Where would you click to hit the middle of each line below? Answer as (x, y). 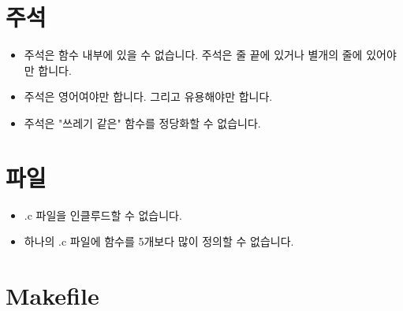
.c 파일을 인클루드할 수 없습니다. (103, 215)
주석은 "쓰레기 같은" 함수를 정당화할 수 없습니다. (142, 122)
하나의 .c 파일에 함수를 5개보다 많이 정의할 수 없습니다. (159, 241)
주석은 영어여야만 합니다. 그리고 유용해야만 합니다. (148, 96)
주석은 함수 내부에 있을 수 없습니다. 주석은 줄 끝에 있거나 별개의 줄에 (193, 55)
